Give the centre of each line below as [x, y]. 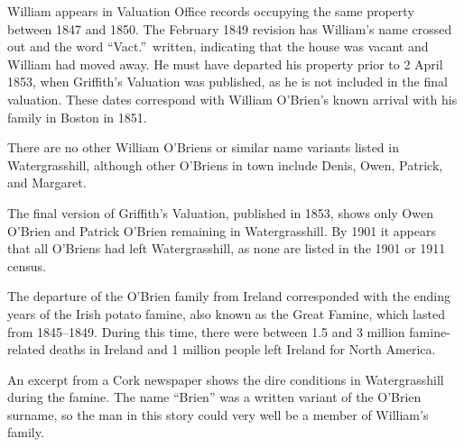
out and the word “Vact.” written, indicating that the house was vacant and [218, 46]
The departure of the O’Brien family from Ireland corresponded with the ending [229, 296]
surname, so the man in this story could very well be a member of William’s [218, 414]
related [27, 349]
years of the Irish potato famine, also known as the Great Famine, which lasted [226, 313]
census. [27, 265]
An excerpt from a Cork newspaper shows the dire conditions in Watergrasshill [226, 379]
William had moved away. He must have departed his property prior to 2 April [225, 64]
